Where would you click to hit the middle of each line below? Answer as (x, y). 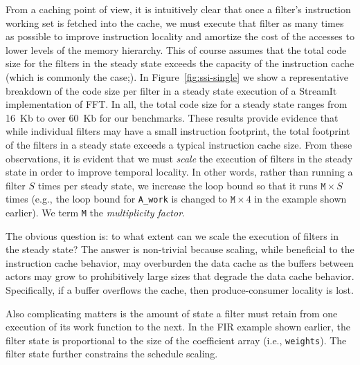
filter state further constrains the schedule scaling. (112, 354)
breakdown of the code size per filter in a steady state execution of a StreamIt (171, 90)
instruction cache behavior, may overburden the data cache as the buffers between (180, 262)
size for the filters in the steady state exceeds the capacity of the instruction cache (180, 63)
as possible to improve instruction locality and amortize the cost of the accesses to (180, 36)
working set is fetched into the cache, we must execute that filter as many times (175, 22)
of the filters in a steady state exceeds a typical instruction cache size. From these (179, 144)
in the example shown (300, 199)
